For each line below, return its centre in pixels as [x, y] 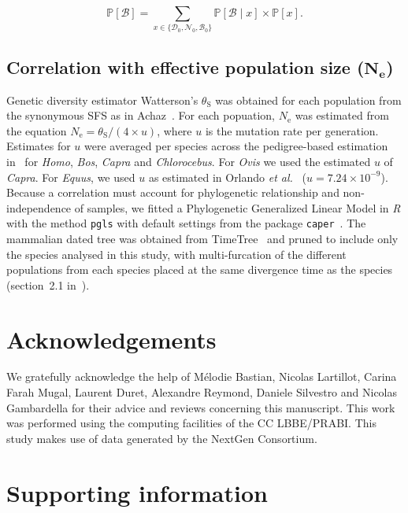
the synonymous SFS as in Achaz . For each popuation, [141, 115]
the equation [37, 130]
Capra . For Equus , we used [71, 177]
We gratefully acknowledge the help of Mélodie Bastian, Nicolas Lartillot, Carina [202, 376]
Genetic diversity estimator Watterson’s [102, 100]
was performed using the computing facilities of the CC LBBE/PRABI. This [191, 423]
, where [174, 130]
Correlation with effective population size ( [185, 66]
